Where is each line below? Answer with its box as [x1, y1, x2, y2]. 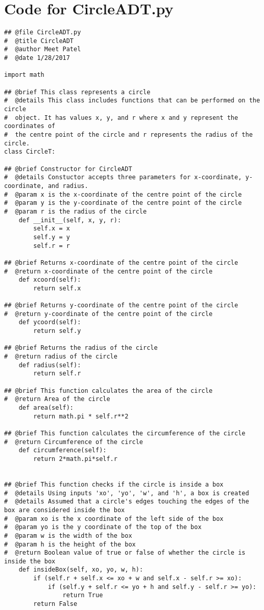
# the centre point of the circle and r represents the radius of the [4, 131, 253, 138]
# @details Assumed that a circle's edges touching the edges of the [4, 498, 249, 506]
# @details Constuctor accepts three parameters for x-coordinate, [4, 174, 242, 181]
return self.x [33, 284, 81, 292]
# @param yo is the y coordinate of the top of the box [4, 523, 202, 531]
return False [33, 600, 78, 608]
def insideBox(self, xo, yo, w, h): [18, 566, 143, 574]
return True [62, 592, 103, 599]
